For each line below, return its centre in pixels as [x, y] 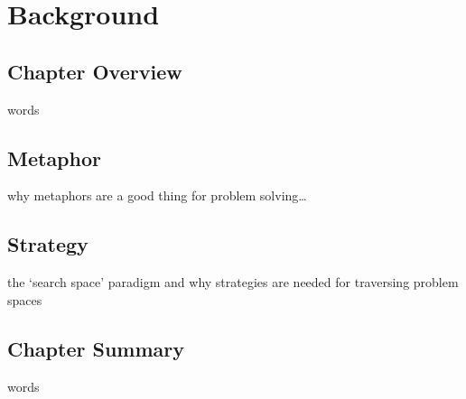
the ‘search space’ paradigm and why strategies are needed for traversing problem [233, 282]
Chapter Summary [96, 348]
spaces [25, 299]
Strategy [48, 244]
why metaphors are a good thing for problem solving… [157, 195]
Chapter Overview [95, 71]
